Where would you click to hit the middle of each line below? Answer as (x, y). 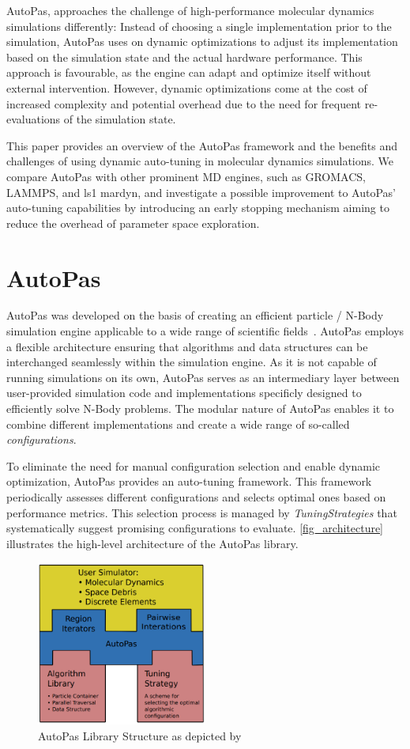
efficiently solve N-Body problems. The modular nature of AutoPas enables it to (200, 408)
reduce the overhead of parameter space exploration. (133, 223)
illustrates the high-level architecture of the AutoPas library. (152, 543)
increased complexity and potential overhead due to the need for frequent (184, 103)
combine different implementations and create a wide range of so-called (178, 424)
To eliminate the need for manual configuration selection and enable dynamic (194, 465)
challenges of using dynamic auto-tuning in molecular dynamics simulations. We (200, 161)
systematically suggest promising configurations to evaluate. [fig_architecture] (195, 528)
